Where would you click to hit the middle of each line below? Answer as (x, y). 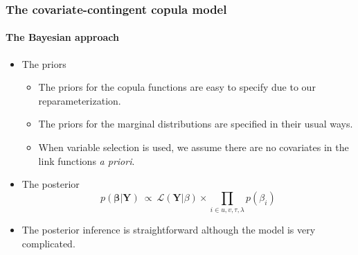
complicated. (48, 243)
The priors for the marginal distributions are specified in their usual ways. (196, 124)
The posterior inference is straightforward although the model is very (169, 230)
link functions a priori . (87, 160)
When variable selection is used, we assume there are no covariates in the (194, 147)
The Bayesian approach (62, 37)
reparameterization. (80, 100)
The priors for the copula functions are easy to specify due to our (177, 87)
